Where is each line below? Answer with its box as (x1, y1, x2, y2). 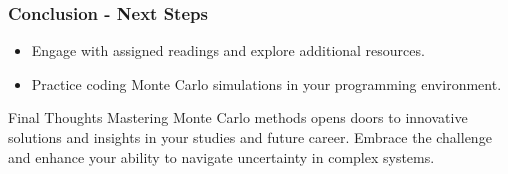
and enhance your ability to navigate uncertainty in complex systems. (8, 146, 435, 167)
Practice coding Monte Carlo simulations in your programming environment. (31, 73, 502, 94)
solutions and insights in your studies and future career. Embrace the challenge (8, 127, 492, 147)
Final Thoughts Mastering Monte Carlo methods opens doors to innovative (8, 107, 468, 128)
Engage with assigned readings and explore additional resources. (31, 40, 425, 61)
